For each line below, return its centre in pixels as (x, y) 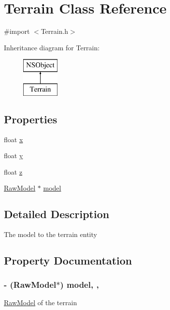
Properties (31, 119)
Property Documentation (68, 260)
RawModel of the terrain (41, 302)
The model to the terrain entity (50, 234)
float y (14, 155)
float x (14, 139)
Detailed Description (57, 214)
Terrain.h (55, 31)
